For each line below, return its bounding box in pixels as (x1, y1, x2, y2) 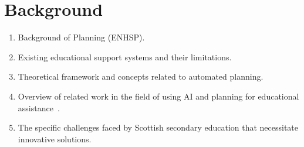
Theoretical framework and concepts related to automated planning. (18, 70, 264, 83)
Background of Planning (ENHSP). (18, 31, 145, 43)
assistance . (18, 101, 60, 114)
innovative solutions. (18, 132, 92, 145)
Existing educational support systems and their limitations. (18, 50, 232, 63)
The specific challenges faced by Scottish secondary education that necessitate (18, 121, 299, 134)
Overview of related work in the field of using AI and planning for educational (18, 90, 299, 102)
